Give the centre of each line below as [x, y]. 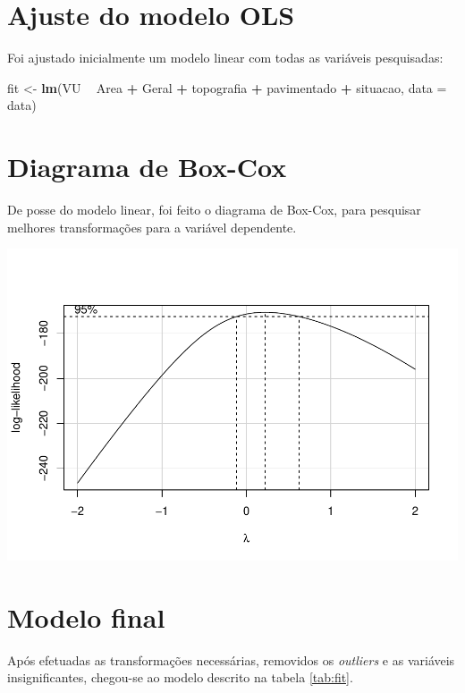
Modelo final [86, 617]
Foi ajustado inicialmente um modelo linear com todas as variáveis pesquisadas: [225, 58]
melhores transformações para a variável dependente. [152, 227]
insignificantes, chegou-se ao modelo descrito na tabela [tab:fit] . [180, 677]
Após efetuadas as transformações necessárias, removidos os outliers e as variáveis [231, 659]
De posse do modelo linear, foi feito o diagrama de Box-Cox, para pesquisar [214, 210]
